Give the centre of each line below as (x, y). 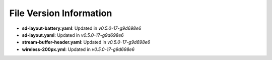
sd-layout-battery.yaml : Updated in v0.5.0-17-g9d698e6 (82, 28)
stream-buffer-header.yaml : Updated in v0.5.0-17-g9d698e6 (86, 42)
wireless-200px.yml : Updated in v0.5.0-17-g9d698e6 (78, 49)
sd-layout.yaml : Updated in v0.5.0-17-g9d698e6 (73, 35)
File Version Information (61, 13)
